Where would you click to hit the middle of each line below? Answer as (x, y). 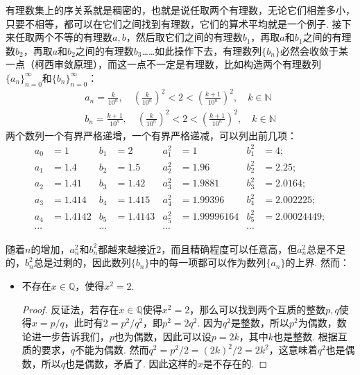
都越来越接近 (127, 248)
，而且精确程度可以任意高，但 (229, 248)
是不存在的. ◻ (235, 364)
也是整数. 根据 (306, 336)
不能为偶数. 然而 (112, 350)
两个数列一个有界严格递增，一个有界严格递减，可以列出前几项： (151, 135)
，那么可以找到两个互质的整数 (258, 309)
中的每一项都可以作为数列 (208, 262)
